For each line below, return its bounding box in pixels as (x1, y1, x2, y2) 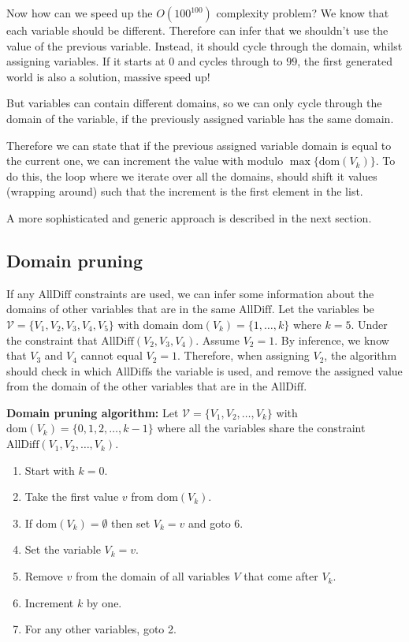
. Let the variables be (271, 300, 374, 317)
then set (111, 514, 151, 531)
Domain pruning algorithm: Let (6, 404, 179, 420)
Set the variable (24, 541, 101, 558)
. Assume (195, 331, 240, 348)
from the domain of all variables (75, 568, 230, 584)
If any (6, 285, 35, 301)
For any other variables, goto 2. (24, 621, 177, 637)
